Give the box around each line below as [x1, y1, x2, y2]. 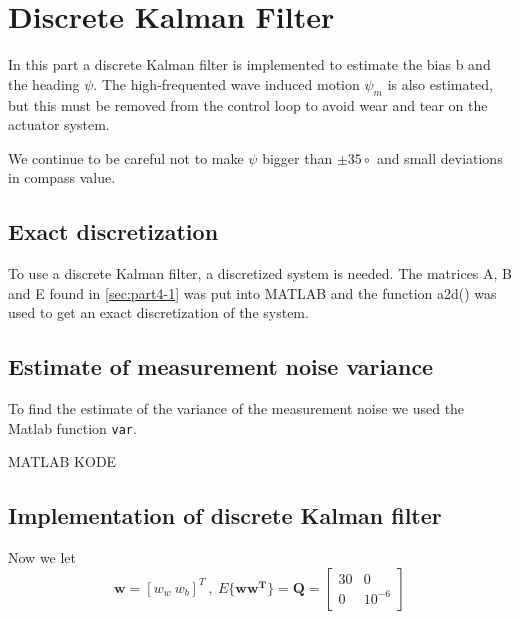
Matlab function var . [8, 417, 137, 438]
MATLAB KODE [8, 451, 117, 472]
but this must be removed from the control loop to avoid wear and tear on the [8, 94, 488, 115]
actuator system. [8, 114, 110, 135]
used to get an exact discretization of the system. [8, 302, 309, 323]
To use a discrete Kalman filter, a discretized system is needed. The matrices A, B [8, 263, 513, 284]
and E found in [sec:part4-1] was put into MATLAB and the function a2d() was [8, 282, 497, 303]
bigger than [262, 147, 333, 168]
